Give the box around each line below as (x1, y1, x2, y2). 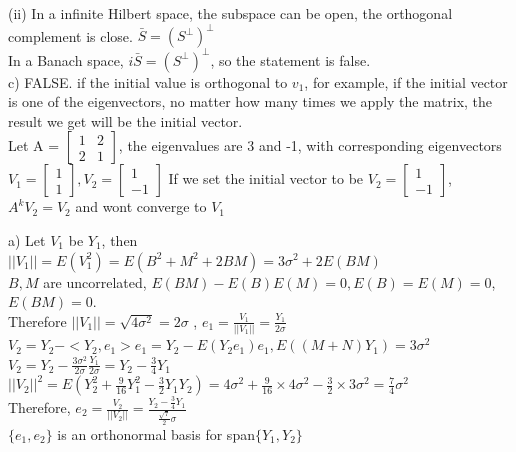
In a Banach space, (8, 49, 124, 70)
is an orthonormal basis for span (57, 424, 255, 444)
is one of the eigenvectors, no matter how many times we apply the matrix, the (8, 91, 493, 112)
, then (101, 229, 138, 250)
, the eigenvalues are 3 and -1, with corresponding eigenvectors (118, 135, 502, 156)
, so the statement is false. (210, 49, 371, 70)
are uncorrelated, (43, 271, 147, 292)
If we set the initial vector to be (168, 168, 364, 189)
